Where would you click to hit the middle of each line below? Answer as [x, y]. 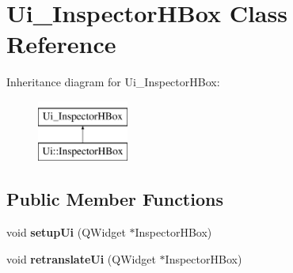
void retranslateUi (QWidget [81, 258]
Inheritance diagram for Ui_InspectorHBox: [113, 82]
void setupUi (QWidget [66, 232]
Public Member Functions [115, 199]
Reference [61, 44]
